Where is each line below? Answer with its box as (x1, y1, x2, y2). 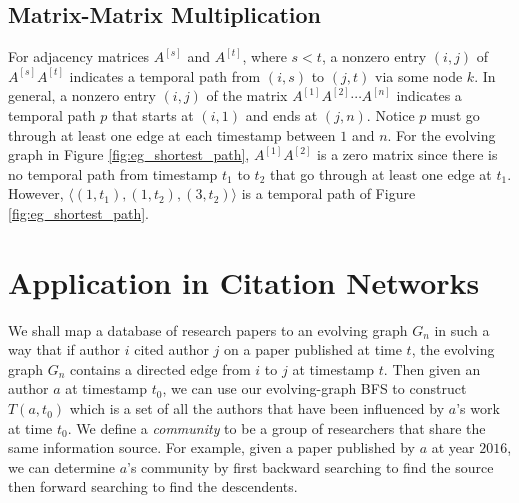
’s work (456, 398, 500, 419)
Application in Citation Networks (8, 261, 480, 302)
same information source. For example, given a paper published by (8, 437, 415, 458)
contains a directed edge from (70, 358, 251, 379)
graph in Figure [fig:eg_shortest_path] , (8, 144, 250, 165)
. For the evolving (387, 124, 496, 145)
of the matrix (206, 85, 288, 106)
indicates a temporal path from (69, 65, 261, 86)
